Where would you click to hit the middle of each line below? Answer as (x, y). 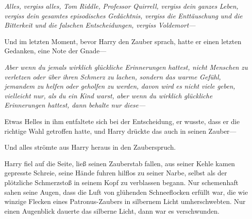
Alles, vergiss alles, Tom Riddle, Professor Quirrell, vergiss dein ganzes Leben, (121, 6)
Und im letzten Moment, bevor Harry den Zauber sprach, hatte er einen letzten (123, 41)
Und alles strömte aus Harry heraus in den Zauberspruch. (90, 147)
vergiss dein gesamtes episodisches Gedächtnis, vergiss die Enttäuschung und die (124, 15)
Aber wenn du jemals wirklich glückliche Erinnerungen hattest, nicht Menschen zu (126, 67)
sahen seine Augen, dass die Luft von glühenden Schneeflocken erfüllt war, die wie (126, 192)
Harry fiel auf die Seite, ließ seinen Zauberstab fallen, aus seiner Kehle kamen (120, 163)
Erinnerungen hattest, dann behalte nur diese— (75, 105)
